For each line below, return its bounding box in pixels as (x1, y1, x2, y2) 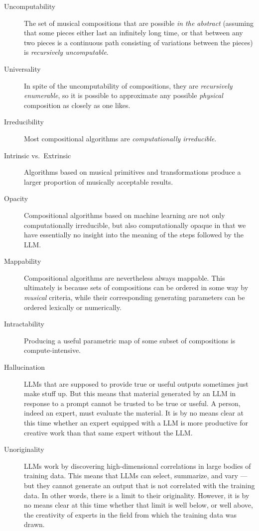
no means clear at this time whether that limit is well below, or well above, (24, 500, 253, 510)
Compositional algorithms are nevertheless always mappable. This (24, 272, 225, 283)
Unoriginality (4, 444, 44, 454)
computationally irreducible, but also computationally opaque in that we (24, 219, 246, 230)
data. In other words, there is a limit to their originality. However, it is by (24, 490, 250, 500)
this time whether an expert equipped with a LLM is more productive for (24, 418, 248, 427)
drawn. (24, 519, 45, 530)
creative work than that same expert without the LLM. (24, 427, 193, 437)
